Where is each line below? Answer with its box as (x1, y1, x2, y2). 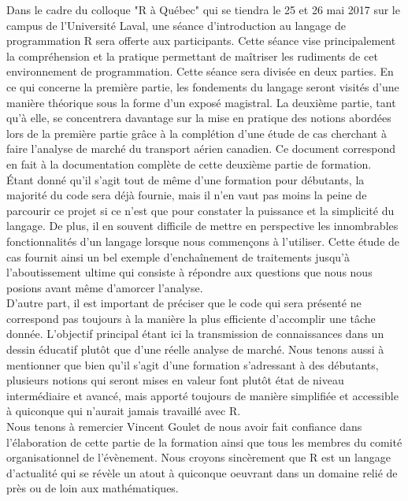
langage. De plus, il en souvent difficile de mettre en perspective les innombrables (6, 217, 399, 234)
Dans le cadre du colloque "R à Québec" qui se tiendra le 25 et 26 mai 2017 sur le (6, 2, 400, 17)
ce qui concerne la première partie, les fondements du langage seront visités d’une (6, 78, 399, 95)
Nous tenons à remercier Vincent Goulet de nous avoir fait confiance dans (6, 418, 362, 435)
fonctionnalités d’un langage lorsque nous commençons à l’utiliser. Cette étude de (6, 232, 400, 249)
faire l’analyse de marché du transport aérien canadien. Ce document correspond (6, 140, 396, 157)
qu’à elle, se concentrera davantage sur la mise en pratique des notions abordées (6, 109, 391, 126)
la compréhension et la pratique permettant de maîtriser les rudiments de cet (6, 47, 378, 64)
